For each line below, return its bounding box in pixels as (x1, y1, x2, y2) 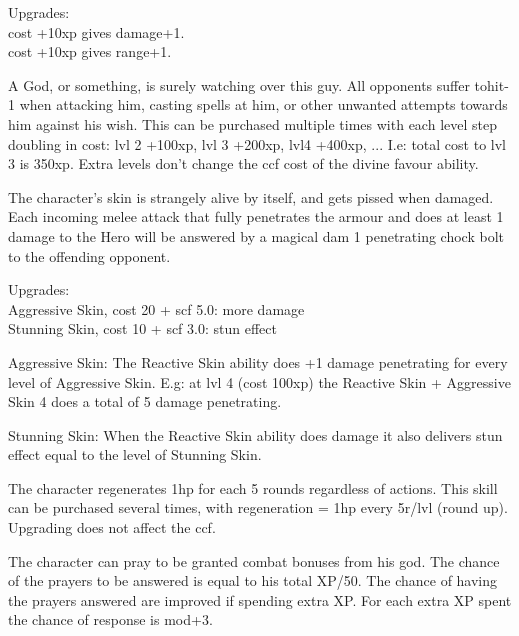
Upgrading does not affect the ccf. (8, 517, 216, 538)
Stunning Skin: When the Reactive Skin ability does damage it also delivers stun (8, 424, 503, 445)
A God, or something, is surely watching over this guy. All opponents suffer (8, 74, 470, 95)
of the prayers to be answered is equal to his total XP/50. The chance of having (8, 570, 498, 591)
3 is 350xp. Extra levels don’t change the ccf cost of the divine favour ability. (8, 153, 479, 174)
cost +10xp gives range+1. (8, 41, 172, 62)
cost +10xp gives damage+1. (8, 21, 185, 42)
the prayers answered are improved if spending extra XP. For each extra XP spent (8, 589, 512, 610)
